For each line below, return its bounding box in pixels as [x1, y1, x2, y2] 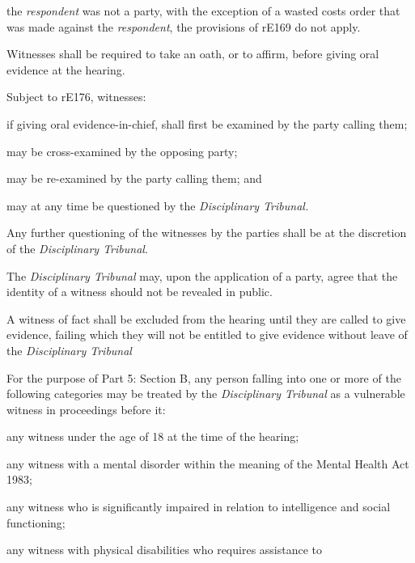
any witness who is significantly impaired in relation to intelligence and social [6, 498, 391, 515]
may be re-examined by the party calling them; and [6, 170, 262, 187]
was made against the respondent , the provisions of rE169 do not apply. [6, 18, 361, 35]
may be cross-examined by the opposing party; [6, 142, 238, 159]
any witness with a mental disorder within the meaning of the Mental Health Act [6, 455, 409, 472]
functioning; [6, 514, 66, 531]
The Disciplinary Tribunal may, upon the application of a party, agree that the [6, 267, 398, 284]
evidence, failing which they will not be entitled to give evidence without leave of [6, 326, 408, 343]
